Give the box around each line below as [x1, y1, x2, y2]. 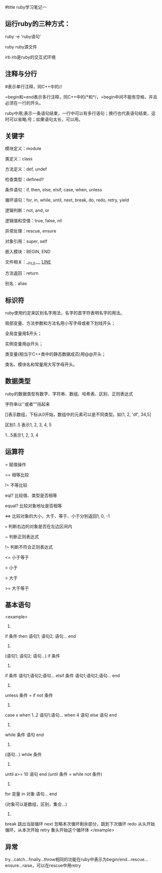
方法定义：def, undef [5, 166, 47, 172]
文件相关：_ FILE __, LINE [5, 259, 51, 266]
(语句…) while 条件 [5, 752, 42, 758]
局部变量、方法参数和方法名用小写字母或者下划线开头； [5, 320, 115, 326]
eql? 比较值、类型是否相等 [5, 492, 57, 498]
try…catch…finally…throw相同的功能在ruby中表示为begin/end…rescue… [5, 857, 148, 862]
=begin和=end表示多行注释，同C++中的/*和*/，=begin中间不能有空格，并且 [5, 94, 158, 99]
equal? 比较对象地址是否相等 [5, 503, 62, 509]
